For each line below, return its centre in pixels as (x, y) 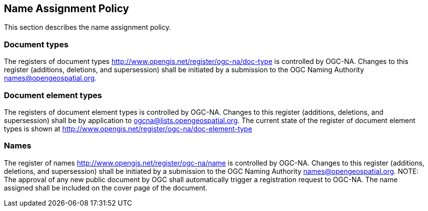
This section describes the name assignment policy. (88, 27)
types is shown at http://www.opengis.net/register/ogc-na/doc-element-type (128, 128)
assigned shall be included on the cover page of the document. (106, 188)
